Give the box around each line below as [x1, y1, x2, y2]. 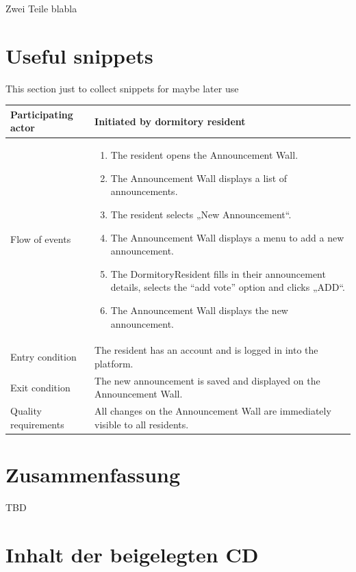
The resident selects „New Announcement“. [110, 207, 292, 222]
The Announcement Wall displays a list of [110, 170, 288, 185]
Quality [10, 404, 42, 418]
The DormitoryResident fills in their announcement [110, 266, 326, 281]
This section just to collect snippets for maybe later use [5, 81, 239, 95]
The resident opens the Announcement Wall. [110, 148, 298, 162]
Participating [10, 107, 73, 121]
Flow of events [10, 232, 71, 246]
